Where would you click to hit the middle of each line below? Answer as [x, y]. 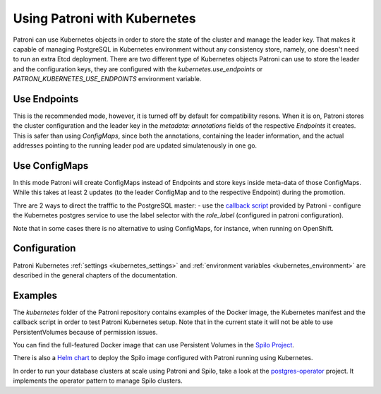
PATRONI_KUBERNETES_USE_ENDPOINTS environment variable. [107, 79]
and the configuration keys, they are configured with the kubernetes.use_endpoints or [138, 69]
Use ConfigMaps [51, 166]
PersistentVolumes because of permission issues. [85, 332]
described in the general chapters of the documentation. [95, 275]
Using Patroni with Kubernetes [105, 18]
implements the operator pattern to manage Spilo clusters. [98, 381]
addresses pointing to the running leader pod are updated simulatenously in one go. [135, 145]
